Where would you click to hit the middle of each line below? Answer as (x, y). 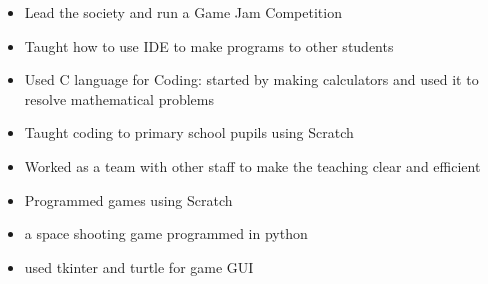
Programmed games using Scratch (128, 199)
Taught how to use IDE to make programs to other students (209, 45)
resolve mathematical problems (119, 98)
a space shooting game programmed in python (166, 233)
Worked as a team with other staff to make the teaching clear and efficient (252, 165)
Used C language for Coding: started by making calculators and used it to (251, 79)
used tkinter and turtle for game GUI (139, 266)
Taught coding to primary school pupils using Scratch (189, 132)
